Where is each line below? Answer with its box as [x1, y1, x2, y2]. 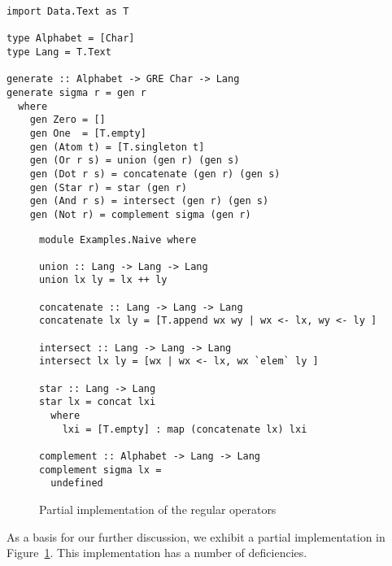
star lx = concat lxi [39, 396, 156, 408]
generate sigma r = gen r [7, 86, 146, 98]
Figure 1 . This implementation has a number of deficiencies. [7, 544, 307, 561]
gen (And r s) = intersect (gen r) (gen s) [29, 195, 269, 207]
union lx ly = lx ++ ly [39, 274, 168, 286]
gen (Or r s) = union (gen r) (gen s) [29, 155, 240, 167]
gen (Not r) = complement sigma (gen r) [29, 208, 251, 220]
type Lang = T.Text [7, 46, 111, 58]
